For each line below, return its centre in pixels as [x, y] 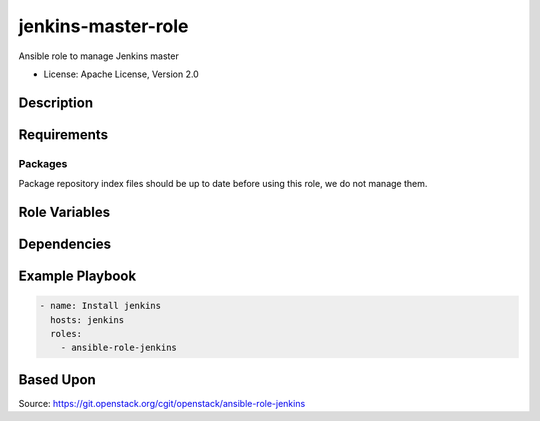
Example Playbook [77, 275]
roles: [66, 333]
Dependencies [65, 243]
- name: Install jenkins [100, 306]
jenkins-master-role [103, 26]
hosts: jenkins [87, 319]
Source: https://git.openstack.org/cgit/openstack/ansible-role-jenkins [162, 403]
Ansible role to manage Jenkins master [98, 56]
